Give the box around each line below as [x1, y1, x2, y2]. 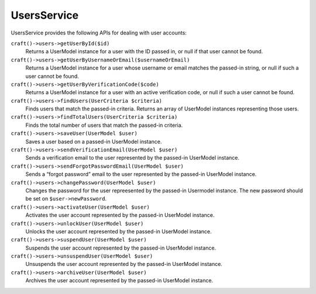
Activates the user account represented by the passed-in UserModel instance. [25, 212, 215, 219]
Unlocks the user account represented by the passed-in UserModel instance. [25, 228, 212, 235]
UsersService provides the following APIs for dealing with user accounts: [11, 29, 187, 36]
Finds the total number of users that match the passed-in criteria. [25, 122, 183, 129]
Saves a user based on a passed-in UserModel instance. [25, 138, 162, 145]
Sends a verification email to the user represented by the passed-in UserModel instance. [25, 154, 240, 161]
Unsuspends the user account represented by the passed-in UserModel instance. [25, 261, 222, 268]
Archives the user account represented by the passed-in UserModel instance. [25, 277, 214, 284]
